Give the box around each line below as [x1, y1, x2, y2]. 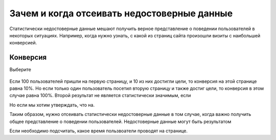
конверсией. [9, 40, 37, 46]
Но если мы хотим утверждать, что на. [9, 102, 95, 108]
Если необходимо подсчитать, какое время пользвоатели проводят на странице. [9, 128, 188, 134]
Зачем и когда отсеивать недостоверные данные [9, 8, 233, 19]
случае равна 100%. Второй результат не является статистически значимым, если [9, 92, 191, 99]
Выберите [9, 66, 32, 73]
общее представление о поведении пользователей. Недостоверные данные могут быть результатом [9, 118, 232, 125]
